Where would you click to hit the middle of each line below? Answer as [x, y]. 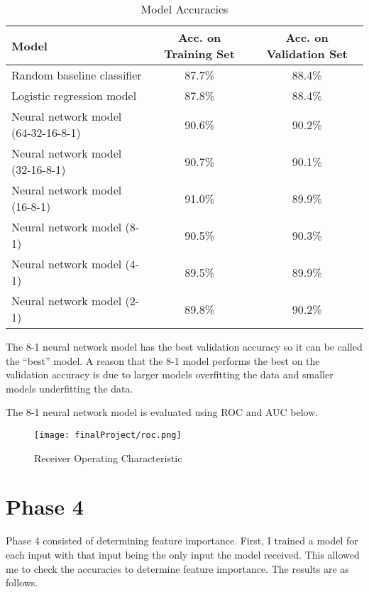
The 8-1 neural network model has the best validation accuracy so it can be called [184, 346]
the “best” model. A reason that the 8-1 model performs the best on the [163, 360]
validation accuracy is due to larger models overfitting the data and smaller [170, 374]
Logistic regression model [74, 95]
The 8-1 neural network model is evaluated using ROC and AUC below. [162, 412]
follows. [22, 582]
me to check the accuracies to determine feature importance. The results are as [177, 568]
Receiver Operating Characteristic [108, 457]
